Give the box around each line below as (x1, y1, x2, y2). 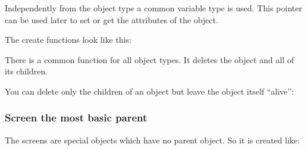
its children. (5, 65, 48, 77)
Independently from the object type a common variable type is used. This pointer (5, 2, 302, 14)
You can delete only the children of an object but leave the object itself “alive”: (5, 85, 294, 97)
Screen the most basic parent (5, 110, 148, 125)
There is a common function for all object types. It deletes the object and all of (5, 53, 295, 65)
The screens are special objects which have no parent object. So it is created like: (5, 133, 300, 146)
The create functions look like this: (5, 33, 131, 46)
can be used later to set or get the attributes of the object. (5, 13, 218, 26)
